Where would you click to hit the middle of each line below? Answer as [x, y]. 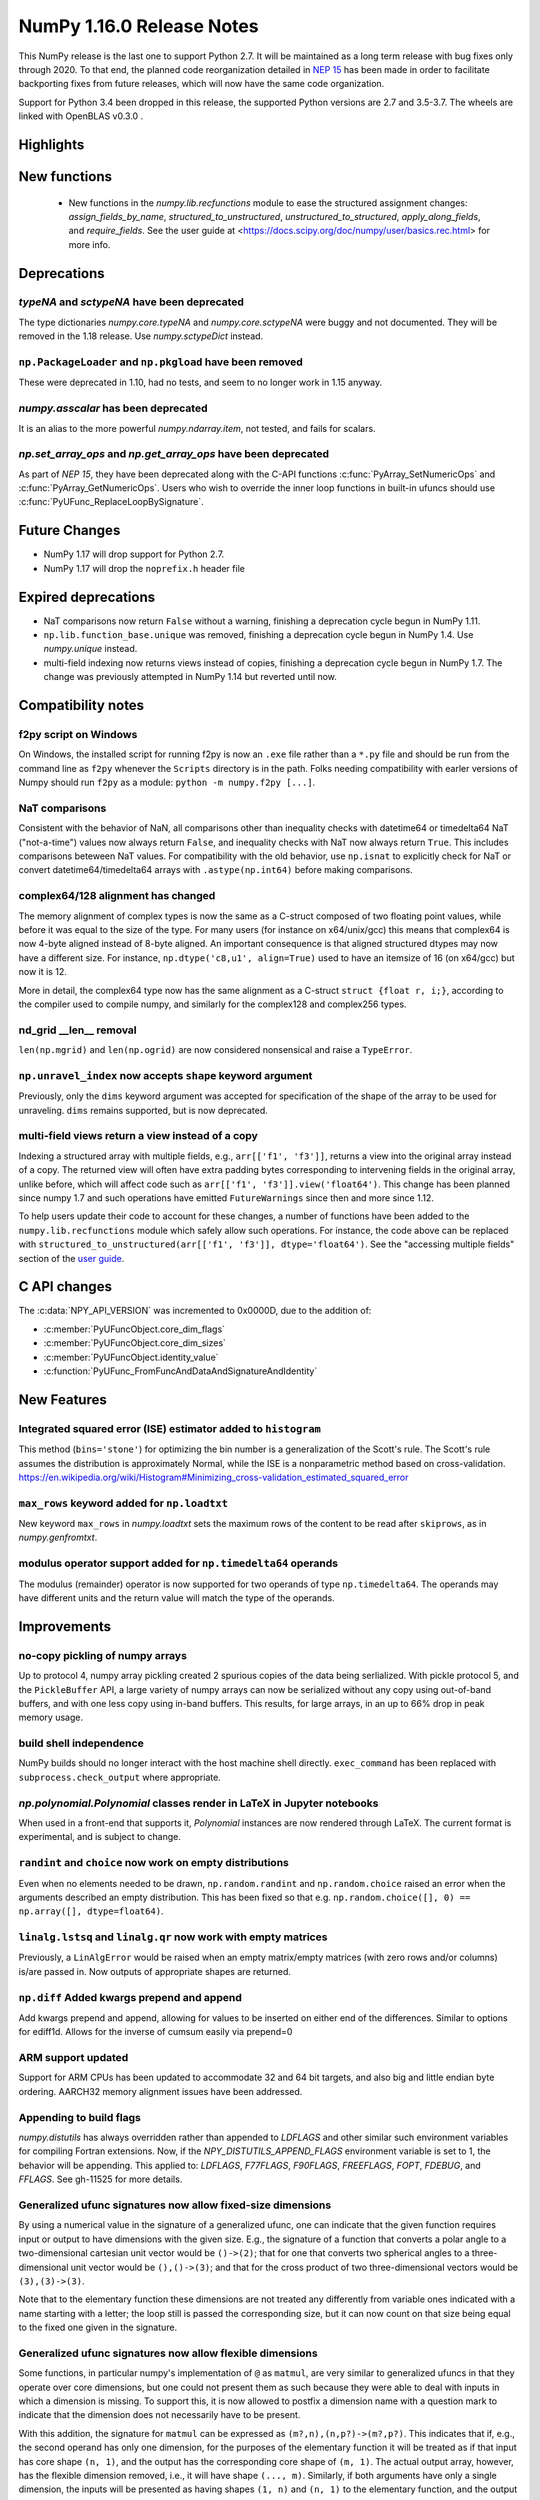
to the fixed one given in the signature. [98, 2327]
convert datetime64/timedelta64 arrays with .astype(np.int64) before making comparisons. [216, 870]
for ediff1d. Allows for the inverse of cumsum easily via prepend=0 [155, 2032]
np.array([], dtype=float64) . [91, 1911]
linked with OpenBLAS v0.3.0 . [81, 116]
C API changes [65, 1286]
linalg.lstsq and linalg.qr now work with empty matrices [173, 1937]
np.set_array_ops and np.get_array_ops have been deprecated [174, 454]
